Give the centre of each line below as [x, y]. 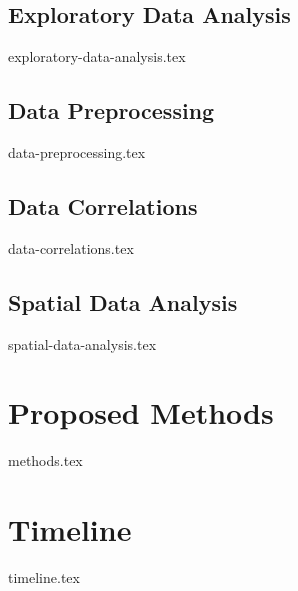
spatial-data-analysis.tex [82, 343]
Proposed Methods [141, 412]
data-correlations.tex [71, 247]
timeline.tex [44, 577]
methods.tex [45, 460]
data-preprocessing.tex [77, 152]
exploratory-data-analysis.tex [97, 56]
